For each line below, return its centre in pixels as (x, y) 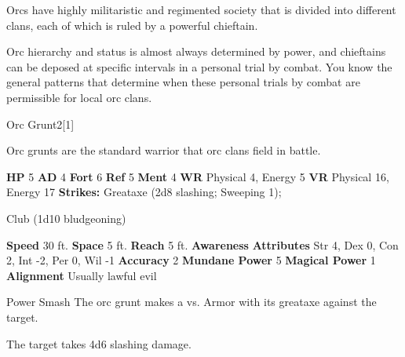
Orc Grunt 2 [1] (40, 124)
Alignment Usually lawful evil (82, 275)
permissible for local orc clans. (79, 97)
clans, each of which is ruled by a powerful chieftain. (132, 25)
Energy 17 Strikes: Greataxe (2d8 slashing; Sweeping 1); (144, 192)
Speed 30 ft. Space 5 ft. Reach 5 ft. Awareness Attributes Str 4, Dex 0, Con (202, 244)
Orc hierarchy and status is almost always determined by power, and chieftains (196, 51)
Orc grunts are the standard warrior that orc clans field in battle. (164, 150)
